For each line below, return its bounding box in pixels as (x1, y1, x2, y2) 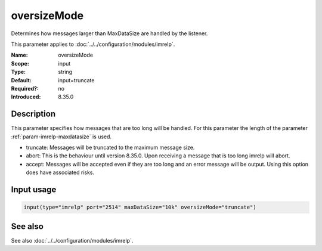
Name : (11, 51, 28, 59)
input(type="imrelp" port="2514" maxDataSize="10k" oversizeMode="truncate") (23, 204, 256, 211)
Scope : (11, 60, 29, 67)
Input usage (11, 184, 57, 194)
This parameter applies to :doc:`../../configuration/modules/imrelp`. (11, 41, 175, 48)
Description (11, 109, 56, 119)
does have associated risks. (26, 169, 95, 176)
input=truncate (58, 76, 95, 83)
